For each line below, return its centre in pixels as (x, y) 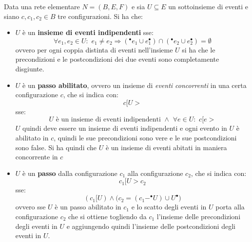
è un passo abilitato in (88, 207)
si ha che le (199, 49)
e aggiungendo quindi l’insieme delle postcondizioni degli (151, 226)
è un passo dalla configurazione (70, 173)
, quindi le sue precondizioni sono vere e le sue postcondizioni (145, 137)
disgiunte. (30, 68)
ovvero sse (30, 207)
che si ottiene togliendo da (107, 216)
